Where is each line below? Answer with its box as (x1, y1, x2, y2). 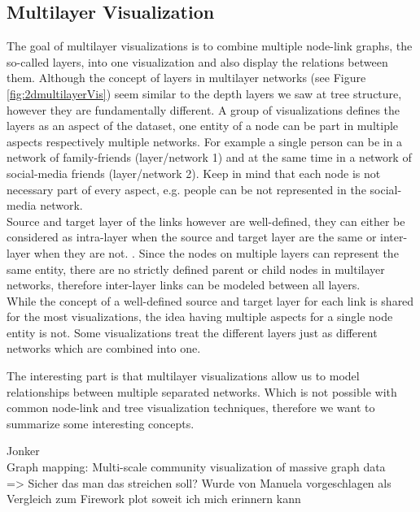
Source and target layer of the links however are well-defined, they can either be (7, 212, 405, 229)
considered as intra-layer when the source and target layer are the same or (7, 228, 377, 245)
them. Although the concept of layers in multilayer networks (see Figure (7, 69, 366, 86)
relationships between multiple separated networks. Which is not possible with (7, 383, 397, 400)
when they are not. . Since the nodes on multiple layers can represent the (33, 244, 399, 261)
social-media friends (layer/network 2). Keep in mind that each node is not (7, 164, 381, 181)
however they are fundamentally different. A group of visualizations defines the (7, 101, 400, 118)
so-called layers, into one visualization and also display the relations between (7, 53, 388, 70)
